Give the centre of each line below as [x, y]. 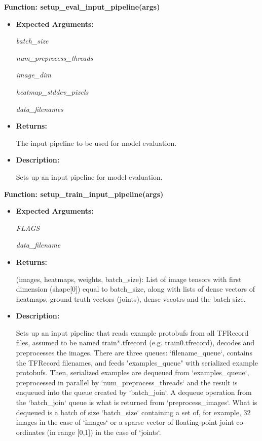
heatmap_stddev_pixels [52, 91]
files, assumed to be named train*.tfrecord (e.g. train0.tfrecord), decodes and [135, 343]
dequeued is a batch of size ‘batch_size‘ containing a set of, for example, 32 [133, 412]
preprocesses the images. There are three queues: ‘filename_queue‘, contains [134, 353]
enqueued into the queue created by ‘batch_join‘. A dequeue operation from [134, 392]
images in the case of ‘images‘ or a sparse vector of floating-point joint [125, 422]
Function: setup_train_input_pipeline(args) [84, 194]
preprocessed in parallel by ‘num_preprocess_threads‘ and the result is [127, 382]
